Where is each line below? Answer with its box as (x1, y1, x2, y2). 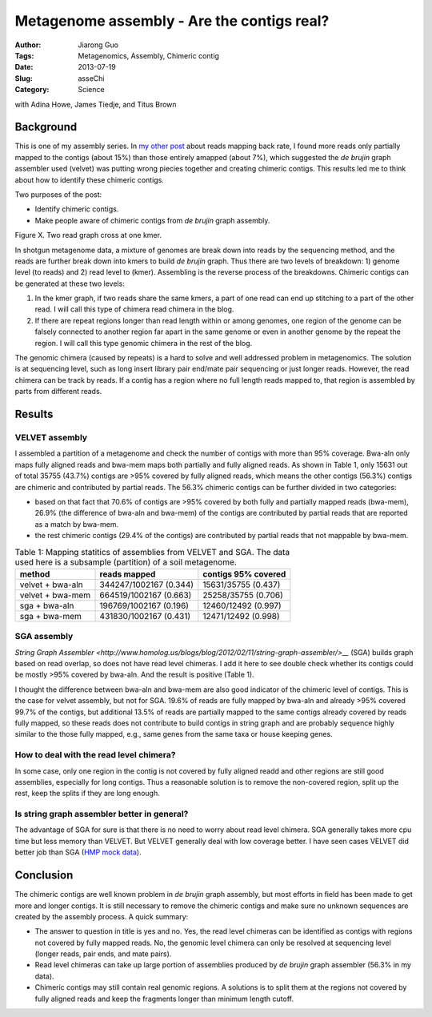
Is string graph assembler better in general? (14, 809, 189, 820)
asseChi (78, 73, 105, 83)
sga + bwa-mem (19, 610, 82, 621)
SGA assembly (14, 631, 74, 642)
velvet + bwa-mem (19, 589, 91, 601)
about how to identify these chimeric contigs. (14, 175, 164, 184)
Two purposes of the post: (14, 189, 102, 199)
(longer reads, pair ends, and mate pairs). (34, 949, 172, 959)
